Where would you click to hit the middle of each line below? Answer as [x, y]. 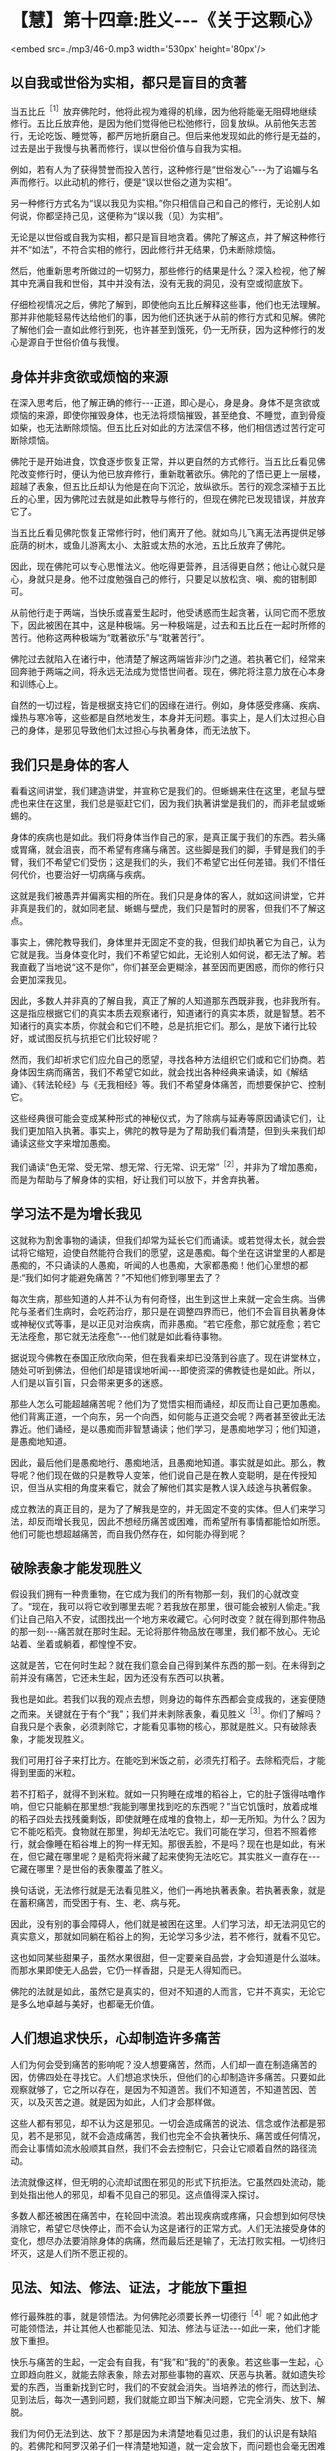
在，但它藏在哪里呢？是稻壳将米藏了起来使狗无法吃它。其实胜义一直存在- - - [165, 1856]
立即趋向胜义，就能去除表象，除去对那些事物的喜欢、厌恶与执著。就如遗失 [163, 2375]
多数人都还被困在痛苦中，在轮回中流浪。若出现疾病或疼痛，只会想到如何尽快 [168, 2215]
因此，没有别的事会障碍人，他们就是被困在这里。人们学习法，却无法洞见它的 [168, 1923]
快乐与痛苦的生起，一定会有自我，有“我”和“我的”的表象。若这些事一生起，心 [167, 2362]
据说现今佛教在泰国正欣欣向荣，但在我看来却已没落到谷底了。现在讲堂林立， [168, 1357]
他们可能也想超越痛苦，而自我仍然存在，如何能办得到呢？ [128, 1533]
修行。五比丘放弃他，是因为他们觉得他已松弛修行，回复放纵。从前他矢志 [159, 123]
